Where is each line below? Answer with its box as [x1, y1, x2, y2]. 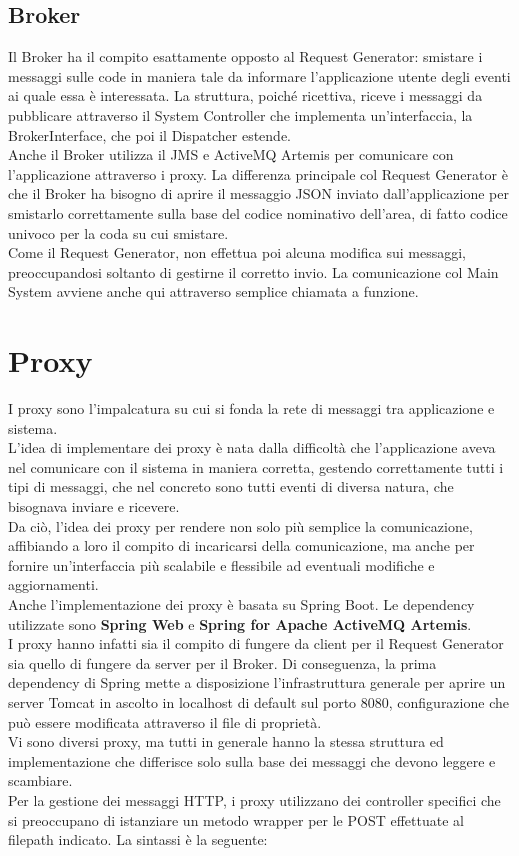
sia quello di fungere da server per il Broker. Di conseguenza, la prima [8, 652, 437, 673]
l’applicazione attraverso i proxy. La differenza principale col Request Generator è [8, 163, 508, 184]
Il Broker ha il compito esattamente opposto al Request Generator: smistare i [8, 46, 483, 67]
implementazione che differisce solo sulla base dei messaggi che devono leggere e [8, 750, 496, 771]
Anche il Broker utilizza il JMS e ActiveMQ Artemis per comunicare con [8, 144, 454, 165]
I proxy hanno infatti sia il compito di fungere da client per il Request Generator [8, 633, 504, 654]
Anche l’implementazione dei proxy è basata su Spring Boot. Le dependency [8, 593, 475, 614]
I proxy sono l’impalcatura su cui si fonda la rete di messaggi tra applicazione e [8, 398, 495, 419]
